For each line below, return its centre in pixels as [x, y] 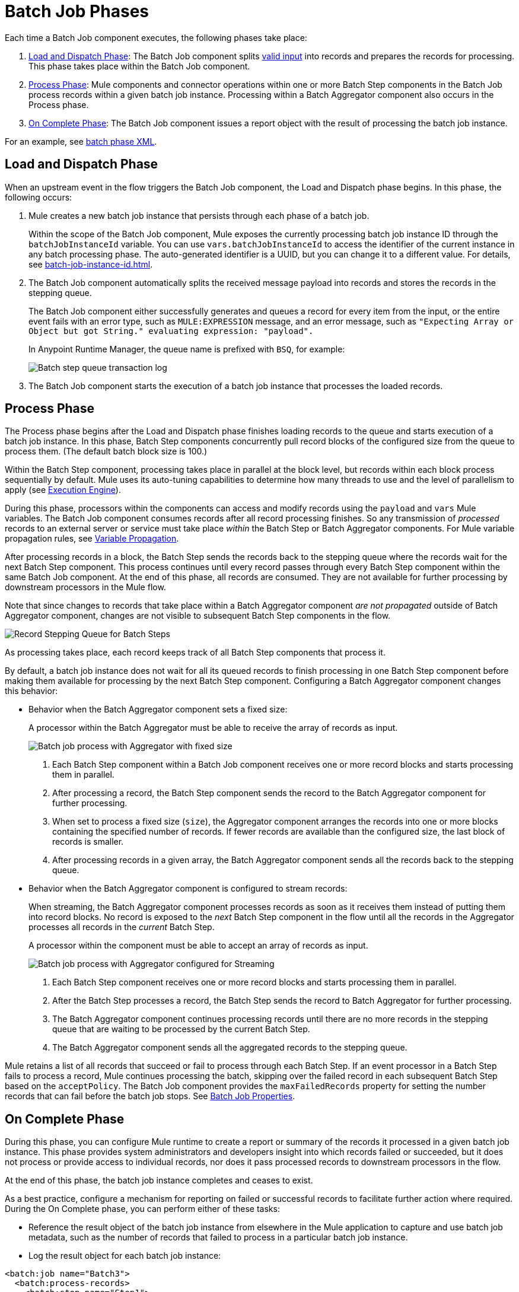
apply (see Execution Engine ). [63, 490]
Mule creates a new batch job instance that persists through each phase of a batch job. [199, 215]
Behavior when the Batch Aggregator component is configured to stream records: [188, 889]
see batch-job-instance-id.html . [91, 264]
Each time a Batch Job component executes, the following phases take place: [156, 37]
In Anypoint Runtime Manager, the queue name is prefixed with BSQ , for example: [187, 349]
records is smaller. [88, 842]
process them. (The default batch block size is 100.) [106, 451]
